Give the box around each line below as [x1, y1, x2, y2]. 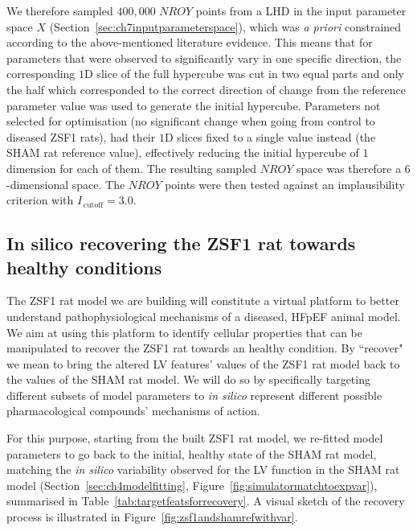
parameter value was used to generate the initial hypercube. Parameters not [6, 97, 381, 113]
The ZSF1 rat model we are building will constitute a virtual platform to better [6, 292, 399, 309]
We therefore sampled [6, 2, 113, 19]
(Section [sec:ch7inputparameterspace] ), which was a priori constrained [49, 18, 402, 35]
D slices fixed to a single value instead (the [164, 128, 376, 145]
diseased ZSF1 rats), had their [6, 128, 156, 145]
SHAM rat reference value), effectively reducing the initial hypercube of [6, 144, 359, 161]
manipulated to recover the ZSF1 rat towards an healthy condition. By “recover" [6, 340, 403, 356]
